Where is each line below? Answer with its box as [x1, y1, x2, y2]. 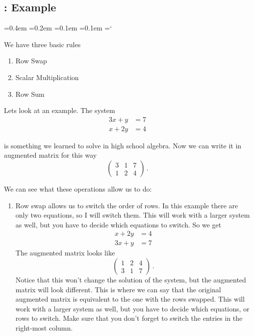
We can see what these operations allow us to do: [4, 184, 152, 194]
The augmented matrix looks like [15, 248, 115, 258]
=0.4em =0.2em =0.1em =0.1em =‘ [4, 23, 112, 33]
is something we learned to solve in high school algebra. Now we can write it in [4, 140, 242, 150]
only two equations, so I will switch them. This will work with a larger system [15, 210, 250, 220]
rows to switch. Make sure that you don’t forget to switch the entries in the [15, 313, 243, 323]
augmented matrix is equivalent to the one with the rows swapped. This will [15, 294, 245, 304]
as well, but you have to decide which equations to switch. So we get [15, 219, 222, 229]
